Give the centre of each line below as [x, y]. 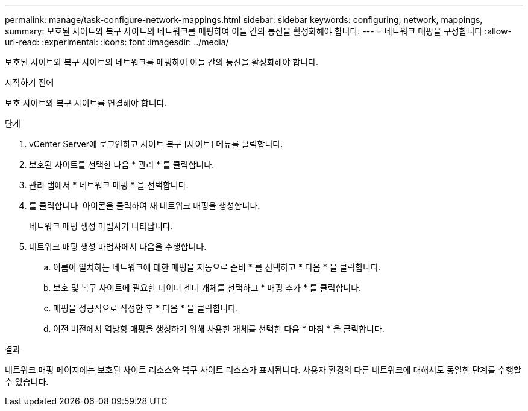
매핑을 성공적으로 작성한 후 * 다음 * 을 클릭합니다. [146, 308]
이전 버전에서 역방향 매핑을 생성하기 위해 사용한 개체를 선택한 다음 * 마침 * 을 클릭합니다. [219, 329]
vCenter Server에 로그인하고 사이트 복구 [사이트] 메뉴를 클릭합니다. [156, 144]
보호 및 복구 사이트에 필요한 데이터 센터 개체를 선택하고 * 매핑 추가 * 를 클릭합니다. [207, 288]
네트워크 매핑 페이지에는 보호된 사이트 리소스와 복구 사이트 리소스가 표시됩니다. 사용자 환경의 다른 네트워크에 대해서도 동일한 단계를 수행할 [263, 370]
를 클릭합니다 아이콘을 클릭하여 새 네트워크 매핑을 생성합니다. [145, 205]
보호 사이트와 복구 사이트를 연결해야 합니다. [86, 103]
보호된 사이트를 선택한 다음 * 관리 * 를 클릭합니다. [122, 164]
